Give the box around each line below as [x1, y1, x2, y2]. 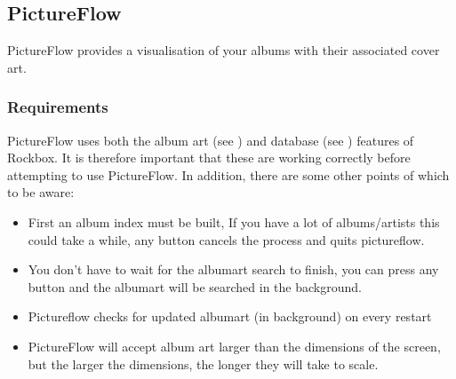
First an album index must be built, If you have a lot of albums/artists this [28, 212, 440, 231]
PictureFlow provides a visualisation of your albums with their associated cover [7, 41, 440, 59]
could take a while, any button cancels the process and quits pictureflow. [28, 230, 425, 249]
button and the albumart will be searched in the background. [28, 277, 362, 296]
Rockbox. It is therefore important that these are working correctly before [7, 148, 411, 167]
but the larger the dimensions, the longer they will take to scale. [28, 354, 379, 373]
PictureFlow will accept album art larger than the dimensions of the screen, [28, 336, 441, 355]
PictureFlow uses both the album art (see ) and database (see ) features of [7, 130, 414, 149]
